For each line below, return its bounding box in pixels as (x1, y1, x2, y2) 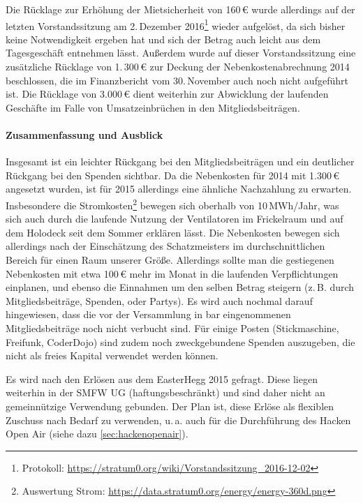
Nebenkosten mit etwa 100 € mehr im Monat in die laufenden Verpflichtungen (6, 266, 339, 280)
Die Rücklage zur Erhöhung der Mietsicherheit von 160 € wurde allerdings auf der (6, 2, 355, 16)
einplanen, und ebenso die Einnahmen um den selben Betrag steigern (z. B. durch (6, 280, 355, 294)
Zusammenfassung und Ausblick (6, 128, 163, 142)
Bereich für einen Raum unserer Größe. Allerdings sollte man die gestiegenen (6, 253, 334, 267)
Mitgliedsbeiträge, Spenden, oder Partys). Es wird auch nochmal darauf (6, 293, 313, 308)
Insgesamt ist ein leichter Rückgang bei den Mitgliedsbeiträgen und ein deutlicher (6, 154, 355, 169)
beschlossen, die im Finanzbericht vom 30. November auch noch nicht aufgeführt (6, 73, 348, 87)
